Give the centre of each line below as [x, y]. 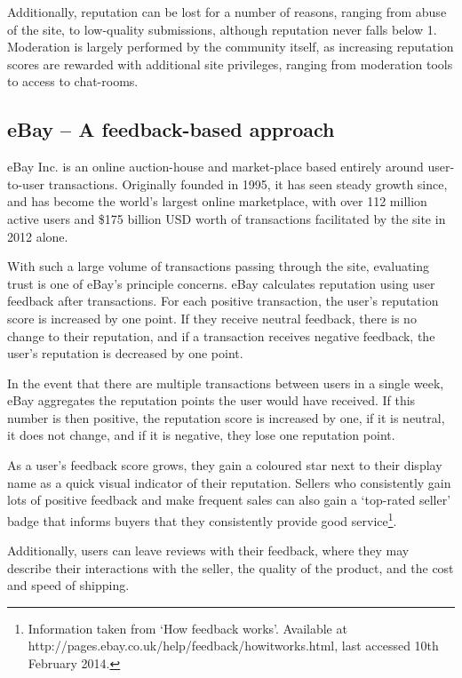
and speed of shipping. [68, 585]
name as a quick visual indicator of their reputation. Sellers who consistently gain [229, 482]
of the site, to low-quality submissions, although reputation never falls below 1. [222, 29]
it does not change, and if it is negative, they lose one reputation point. [201, 435]
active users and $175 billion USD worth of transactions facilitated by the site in [227, 218]
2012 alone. [38, 236]
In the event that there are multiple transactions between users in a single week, [226, 383]
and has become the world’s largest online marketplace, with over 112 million [217, 201]
